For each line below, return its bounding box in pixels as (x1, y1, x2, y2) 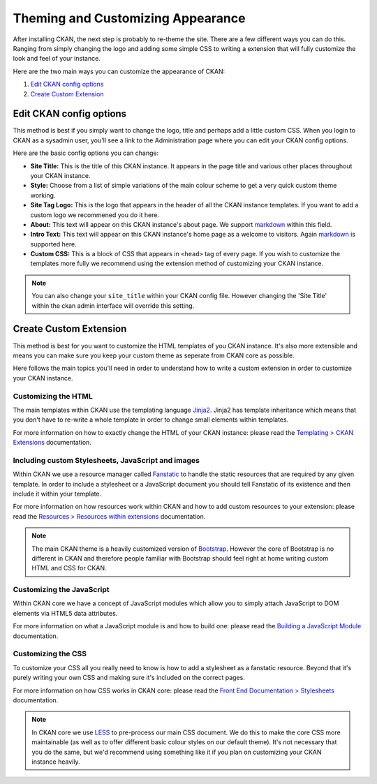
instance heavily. (31, 757, 80, 766)
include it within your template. (13, 489, 102, 498)
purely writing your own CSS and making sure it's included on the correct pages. (13, 674, 246, 682)
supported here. (30, 239, 77, 248)
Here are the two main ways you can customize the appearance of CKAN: (13, 67, 226, 75)
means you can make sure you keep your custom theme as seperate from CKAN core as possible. (13, 351, 295, 360)
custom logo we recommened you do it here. (30, 210, 160, 219)
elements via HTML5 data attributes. (13, 609, 118, 617)
